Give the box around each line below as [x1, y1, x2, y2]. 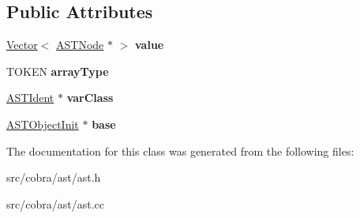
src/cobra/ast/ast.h [6, 169, 101, 186]
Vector [6, 36, 38, 53]
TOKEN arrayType [6, 62, 109, 79]
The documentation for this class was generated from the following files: [6, 142, 354, 159]
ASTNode [56, 36, 104, 53]
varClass [66, 89, 114, 106]
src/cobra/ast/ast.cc [6, 195, 104, 212]
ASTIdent [6, 89, 54, 106]
